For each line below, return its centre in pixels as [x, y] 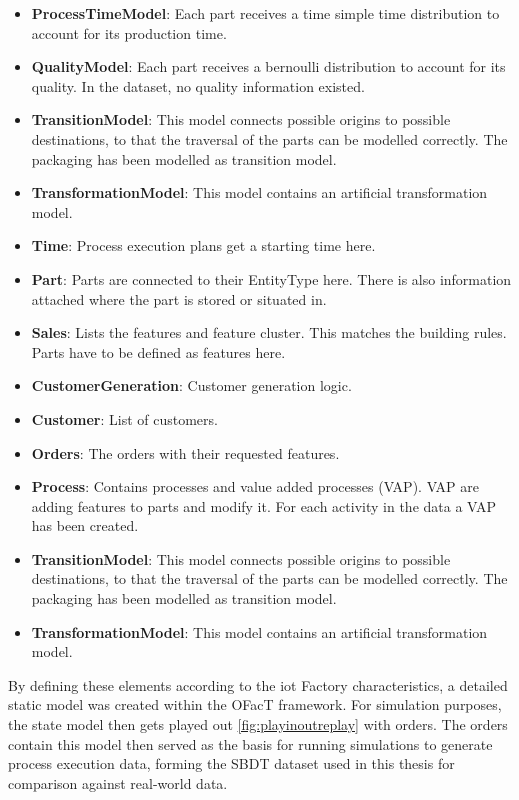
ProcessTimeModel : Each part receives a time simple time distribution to [265, 13]
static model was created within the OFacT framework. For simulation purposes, [255, 704]
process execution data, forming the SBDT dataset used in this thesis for [231, 763]
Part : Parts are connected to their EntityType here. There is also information [271, 278]
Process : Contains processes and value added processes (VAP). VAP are [255, 486]
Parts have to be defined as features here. [158, 351]
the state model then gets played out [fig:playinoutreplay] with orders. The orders [258, 724]
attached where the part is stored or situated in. [179, 298]
